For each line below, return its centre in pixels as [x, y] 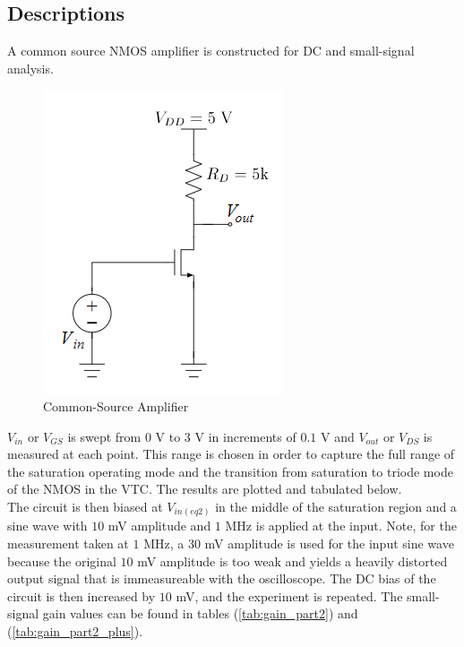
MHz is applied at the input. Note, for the [341, 526]
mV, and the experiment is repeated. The [289, 595]
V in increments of [245, 436]
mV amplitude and [159, 526]
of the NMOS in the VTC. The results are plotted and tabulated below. [205, 489]
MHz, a [164, 543]
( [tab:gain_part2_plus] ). [75, 631]
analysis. [30, 68]
